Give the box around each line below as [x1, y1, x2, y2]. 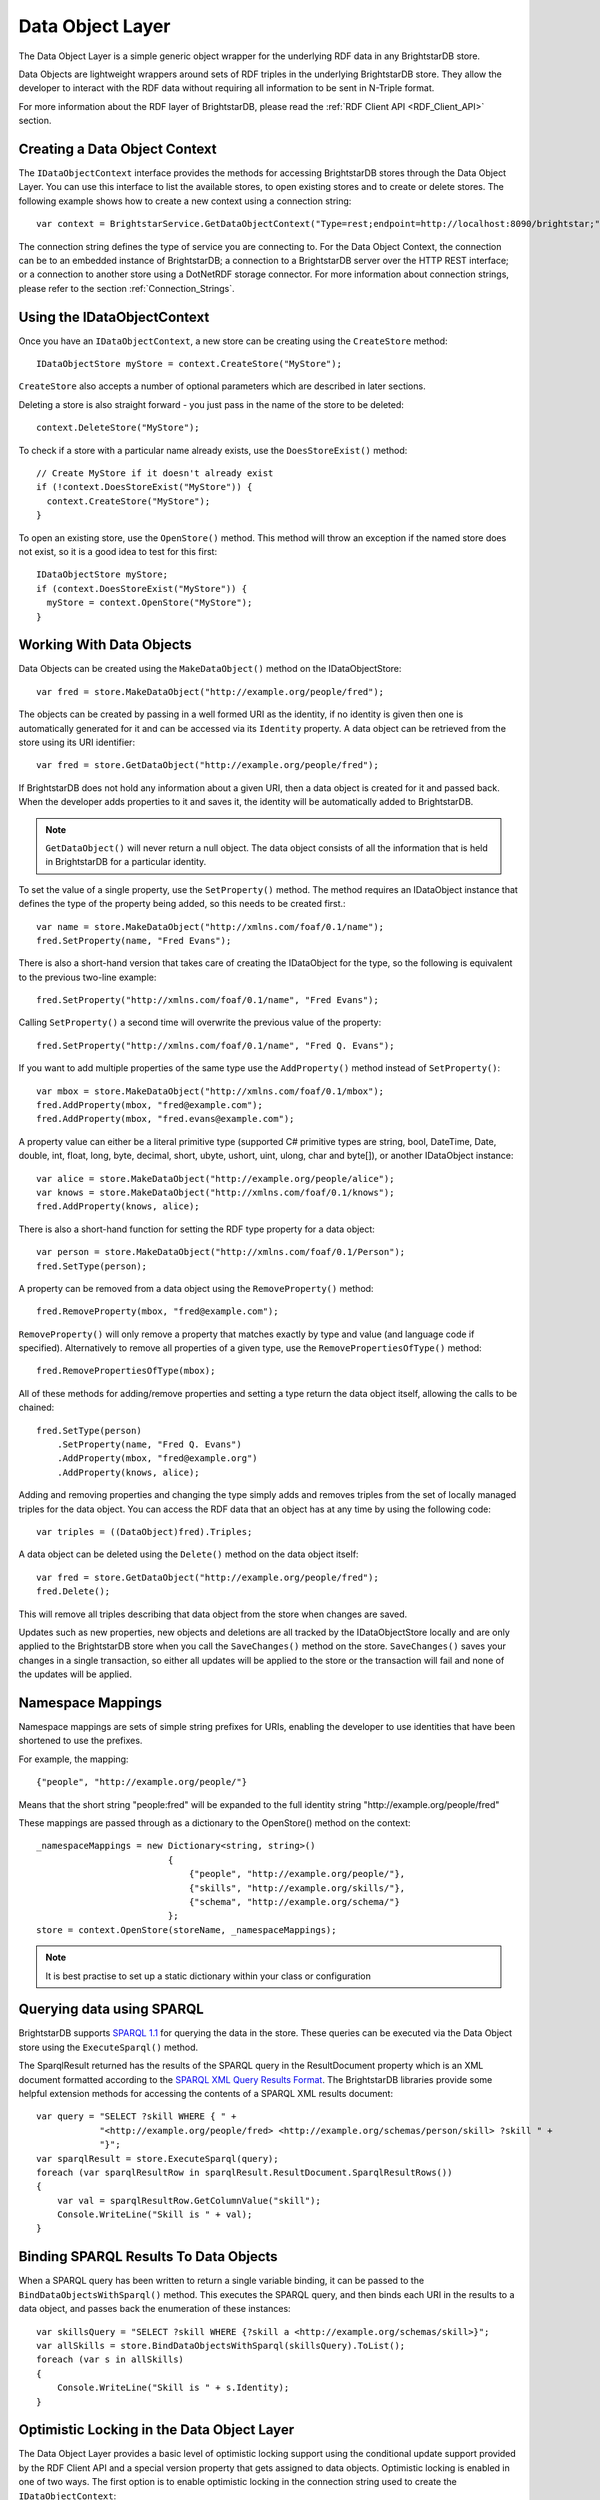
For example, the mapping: [18, 1753, 129, 1765]
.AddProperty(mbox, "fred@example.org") [56, 1453, 259, 1464]
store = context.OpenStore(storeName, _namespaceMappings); [36, 1924, 337, 1935]
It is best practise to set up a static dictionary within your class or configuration [45, 1970, 372, 1982]
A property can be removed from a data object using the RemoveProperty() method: [18, 1282, 374, 1294]
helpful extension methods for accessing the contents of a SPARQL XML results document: [18, 2087, 394, 2099]
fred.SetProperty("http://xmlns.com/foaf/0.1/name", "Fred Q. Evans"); [36, 1040, 395, 1051]
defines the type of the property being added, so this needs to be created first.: [18, 898, 346, 910]
